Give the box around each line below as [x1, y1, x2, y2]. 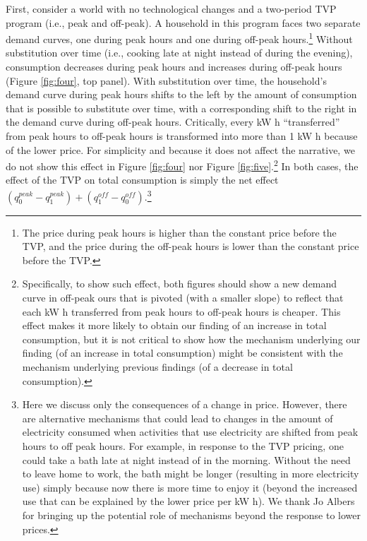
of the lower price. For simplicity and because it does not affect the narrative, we [6, 142, 355, 157]
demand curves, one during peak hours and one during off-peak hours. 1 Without [6, 30, 353, 46]
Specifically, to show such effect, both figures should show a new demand [22, 276, 337, 291]
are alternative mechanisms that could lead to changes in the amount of [22, 410, 333, 425]
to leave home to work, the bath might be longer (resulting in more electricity [22, 466, 359, 481]
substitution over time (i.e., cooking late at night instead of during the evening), [6, 45, 353, 60]
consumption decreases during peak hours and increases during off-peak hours [6, 59, 342, 74]
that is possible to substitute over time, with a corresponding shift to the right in [6, 100, 357, 115]
